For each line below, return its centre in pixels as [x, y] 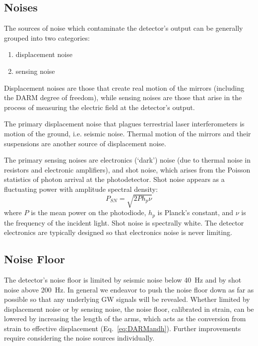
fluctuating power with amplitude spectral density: [81, 189]
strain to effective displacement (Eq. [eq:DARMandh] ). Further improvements [123, 328]
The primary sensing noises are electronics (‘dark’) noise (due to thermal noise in [127, 160]
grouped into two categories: [47, 37]
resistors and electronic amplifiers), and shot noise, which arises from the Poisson [127, 169]
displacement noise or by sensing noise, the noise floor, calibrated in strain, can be [129, 309]
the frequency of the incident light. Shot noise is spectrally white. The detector [124, 222]
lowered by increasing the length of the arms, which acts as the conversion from [125, 318]
